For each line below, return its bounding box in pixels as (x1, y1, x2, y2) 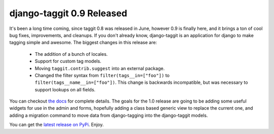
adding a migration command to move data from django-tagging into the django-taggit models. (9, 112, 208, 118)
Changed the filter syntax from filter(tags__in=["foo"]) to (35, 72, 170, 78)
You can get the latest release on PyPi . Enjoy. (9, 122, 104, 128)
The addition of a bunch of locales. (35, 51, 108, 57)
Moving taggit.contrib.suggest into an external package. (35, 65, 165, 71)
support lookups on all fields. (35, 86, 96, 92)
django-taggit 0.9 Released (9, 8, 127, 19)
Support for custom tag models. (35, 58, 101, 64)
